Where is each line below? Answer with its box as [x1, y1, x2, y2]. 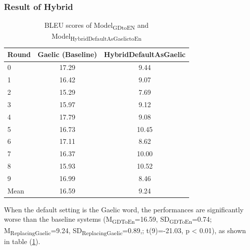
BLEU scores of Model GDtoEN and [44, 20, 149, 32]
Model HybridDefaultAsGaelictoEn [51, 31, 142, 43]
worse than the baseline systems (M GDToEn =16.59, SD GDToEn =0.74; [4, 214, 212, 226]
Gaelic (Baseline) [37, 49, 98, 60]
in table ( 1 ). [4, 236, 41, 246]
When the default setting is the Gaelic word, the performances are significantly [4, 204, 244, 214]
